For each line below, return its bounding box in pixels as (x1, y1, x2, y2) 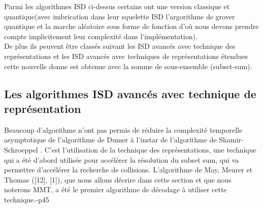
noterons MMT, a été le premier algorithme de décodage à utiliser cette (4, 184, 227, 195)
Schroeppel (4, 144, 38, 155)
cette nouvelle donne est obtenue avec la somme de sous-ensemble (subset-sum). (4, 61, 252, 71)
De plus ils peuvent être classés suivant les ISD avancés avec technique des (4, 41, 236, 51)
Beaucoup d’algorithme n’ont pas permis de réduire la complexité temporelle (4, 124, 243, 135)
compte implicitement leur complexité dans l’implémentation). (4, 31, 198, 41)
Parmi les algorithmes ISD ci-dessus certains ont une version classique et (4, 1, 230, 11)
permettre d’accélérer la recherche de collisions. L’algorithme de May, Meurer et (4, 164, 253, 175)
